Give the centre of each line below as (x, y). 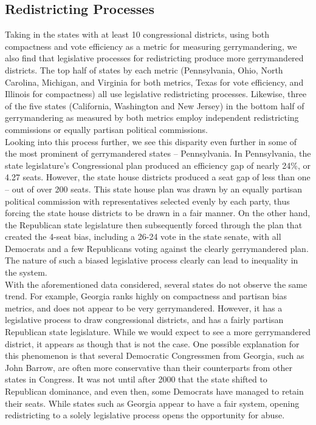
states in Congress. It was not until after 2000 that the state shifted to (136, 379)
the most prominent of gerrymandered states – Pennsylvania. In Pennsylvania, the (158, 153)
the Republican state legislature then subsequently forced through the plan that (154, 224)
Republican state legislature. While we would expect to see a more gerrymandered (158, 332)
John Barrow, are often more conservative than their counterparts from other (149, 367)
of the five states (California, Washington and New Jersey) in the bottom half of (155, 105)
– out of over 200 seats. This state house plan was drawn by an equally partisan (154, 189)
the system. (26, 272)
